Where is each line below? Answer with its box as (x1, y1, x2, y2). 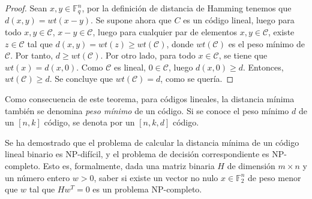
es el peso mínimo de (228, 37, 305, 50)
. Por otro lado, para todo (100, 49, 196, 62)
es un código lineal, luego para (183, 14, 295, 26)
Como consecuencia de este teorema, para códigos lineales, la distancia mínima (5, 93, 295, 105)
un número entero (5, 171, 70, 183)
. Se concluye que (49, 72, 113, 85)
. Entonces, (242, 60, 284, 73)
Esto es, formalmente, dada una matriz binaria (43, 159, 215, 172)
